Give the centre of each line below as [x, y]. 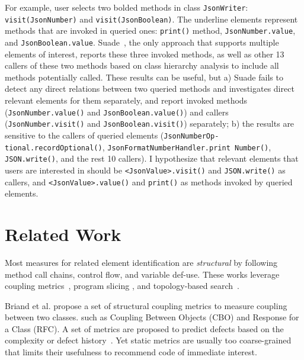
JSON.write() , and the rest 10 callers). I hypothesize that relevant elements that [152, 158]
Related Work [63, 234]
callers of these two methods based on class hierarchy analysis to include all [142, 65]
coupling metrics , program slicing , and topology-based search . [122, 286]
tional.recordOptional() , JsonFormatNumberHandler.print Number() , [138, 147]
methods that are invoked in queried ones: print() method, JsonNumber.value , [150, 30]
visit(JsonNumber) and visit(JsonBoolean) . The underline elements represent [151, 19]
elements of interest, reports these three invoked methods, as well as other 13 [145, 54]
